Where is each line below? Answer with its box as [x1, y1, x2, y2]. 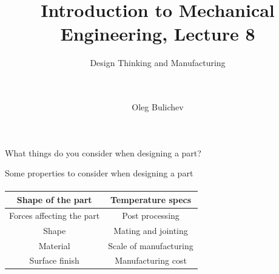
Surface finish [29, 254, 79, 267]
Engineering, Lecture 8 [60, 21, 255, 46]
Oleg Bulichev [132, 101, 184, 113]
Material [38, 239, 70, 252]
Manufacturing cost [115, 254, 187, 267]
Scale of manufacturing [108, 239, 193, 252]
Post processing [122, 209, 180, 221]
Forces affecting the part [9, 209, 100, 221]
